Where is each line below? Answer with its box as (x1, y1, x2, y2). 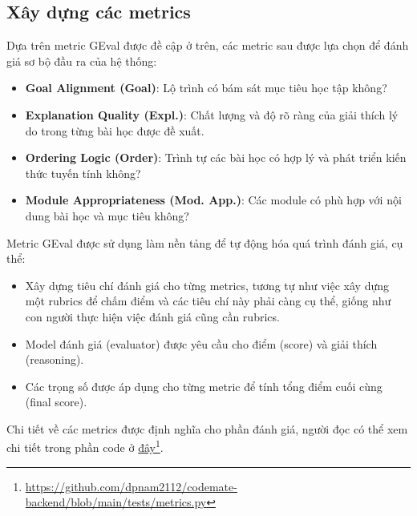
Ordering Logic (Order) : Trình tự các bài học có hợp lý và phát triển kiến (25, 149, 407, 166)
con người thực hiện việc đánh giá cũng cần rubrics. (25, 308, 280, 325)
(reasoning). (25, 351, 84, 368)
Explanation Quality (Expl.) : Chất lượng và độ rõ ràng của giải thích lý (25, 106, 399, 123)
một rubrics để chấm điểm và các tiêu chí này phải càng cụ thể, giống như (25, 292, 391, 309)
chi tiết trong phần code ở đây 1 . (6, 437, 164, 456)
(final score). (25, 393, 87, 410)
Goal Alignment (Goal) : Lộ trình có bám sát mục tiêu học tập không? (25, 79, 387, 96)
